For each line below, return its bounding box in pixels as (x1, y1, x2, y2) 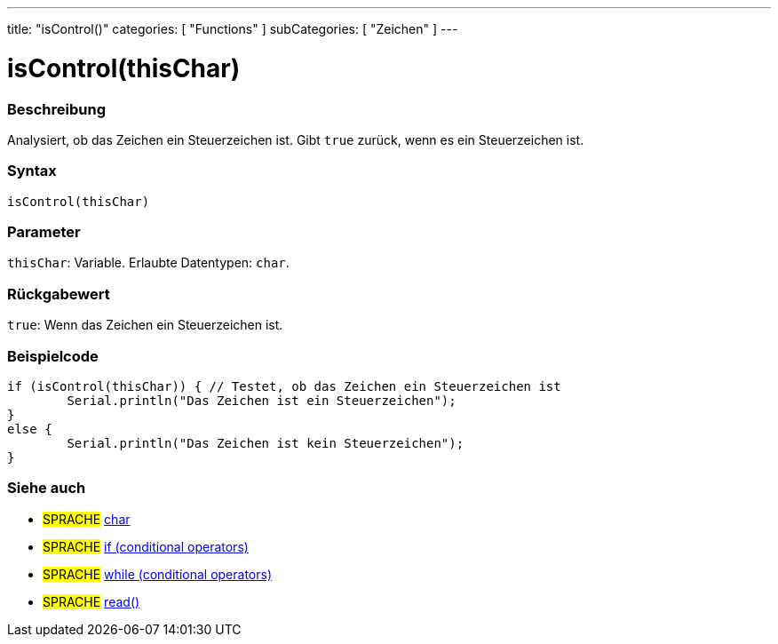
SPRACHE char (43, 511, 131, 527)
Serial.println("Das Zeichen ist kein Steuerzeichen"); (67, 435, 464, 450)
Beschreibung (7, 99, 107, 118)
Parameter (7, 223, 81, 241)
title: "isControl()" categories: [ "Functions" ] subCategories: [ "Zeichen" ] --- (7, 21, 458, 36)
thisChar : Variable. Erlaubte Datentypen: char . (7, 255, 290, 271)
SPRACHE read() (43, 593, 140, 609)
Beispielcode (7, 346, 99, 365)
